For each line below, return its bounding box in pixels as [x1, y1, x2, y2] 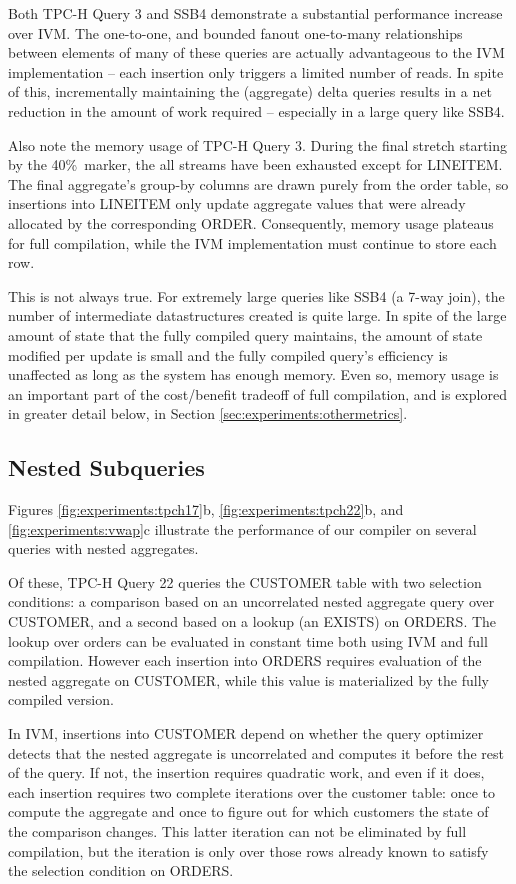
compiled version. [8, 689, 114, 710]
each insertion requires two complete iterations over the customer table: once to [8, 781, 495, 802]
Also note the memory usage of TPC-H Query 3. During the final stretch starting [8, 134, 508, 155]
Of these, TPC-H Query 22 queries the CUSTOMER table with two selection [8, 571, 482, 592]
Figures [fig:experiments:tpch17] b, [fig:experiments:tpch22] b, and [8, 499, 404, 520]
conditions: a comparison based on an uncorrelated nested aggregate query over [8, 591, 495, 612]
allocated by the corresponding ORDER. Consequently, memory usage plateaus [8, 212, 494, 233]
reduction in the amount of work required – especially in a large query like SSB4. [8, 100, 505, 121]
